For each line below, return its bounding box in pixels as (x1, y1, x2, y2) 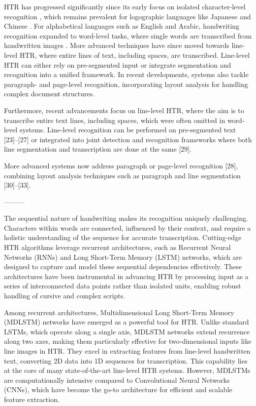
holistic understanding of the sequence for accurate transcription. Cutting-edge (4, 232, 242, 243)
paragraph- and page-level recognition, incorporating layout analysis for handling (4, 79, 248, 89)
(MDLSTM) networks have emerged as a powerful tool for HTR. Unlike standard (4, 317, 249, 327)
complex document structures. (4, 88, 95, 99)
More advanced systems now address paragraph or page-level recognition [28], (4, 160, 238, 170)
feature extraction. (4, 394, 60, 404)
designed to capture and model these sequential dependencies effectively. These (4, 261, 242, 272)
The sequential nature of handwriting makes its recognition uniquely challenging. (4, 213, 248, 223)
